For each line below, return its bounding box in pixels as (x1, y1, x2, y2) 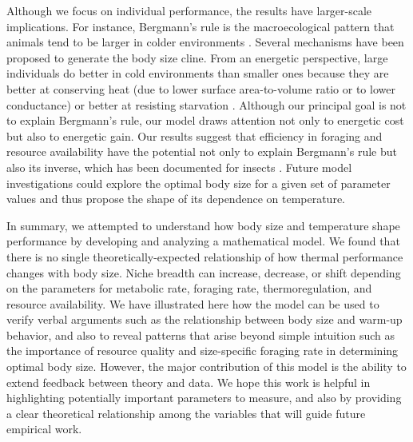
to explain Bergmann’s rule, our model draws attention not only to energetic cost (6, 112, 404, 129)
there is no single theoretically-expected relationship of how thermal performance (6, 248, 403, 265)
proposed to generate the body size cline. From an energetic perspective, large (6, 49, 388, 66)
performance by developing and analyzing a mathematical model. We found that (6, 233, 400, 249)
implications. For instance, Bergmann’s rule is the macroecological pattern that (6, 18, 395, 34)
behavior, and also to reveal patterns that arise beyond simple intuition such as (6, 326, 395, 343)
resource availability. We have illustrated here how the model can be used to (6, 295, 379, 312)
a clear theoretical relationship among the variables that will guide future (6, 404, 366, 421)
